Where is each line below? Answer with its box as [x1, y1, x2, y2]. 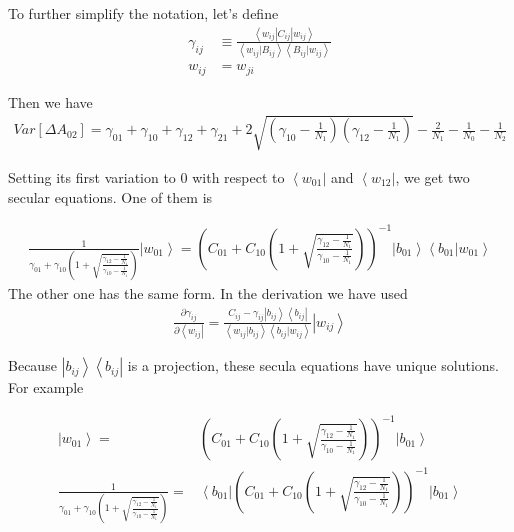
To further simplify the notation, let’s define [8, 3, 279, 23]
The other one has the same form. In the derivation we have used [8, 282, 408, 303]
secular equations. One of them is [8, 186, 213, 207]
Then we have [8, 91, 93, 112]
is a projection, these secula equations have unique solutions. [127, 355, 499, 376]
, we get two [395, 166, 470, 187]
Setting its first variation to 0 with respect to [8, 166, 285, 187]
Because [8, 355, 57, 376]
